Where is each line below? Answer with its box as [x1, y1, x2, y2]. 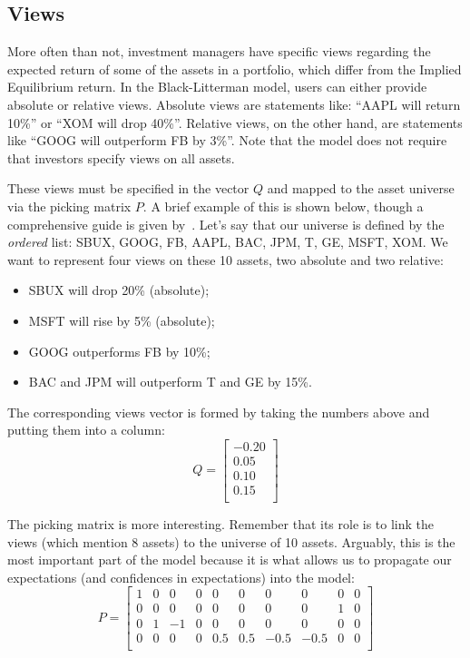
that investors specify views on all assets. [7, 148, 235, 167]
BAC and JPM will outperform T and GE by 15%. [28, 372, 312, 391]
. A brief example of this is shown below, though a [142, 196, 424, 215]
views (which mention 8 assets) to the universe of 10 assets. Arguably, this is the [7, 532, 455, 551]
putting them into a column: [7, 420, 165, 439]
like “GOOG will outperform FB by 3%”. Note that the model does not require [7, 131, 447, 150]
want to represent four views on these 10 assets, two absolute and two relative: [7, 250, 444, 269]
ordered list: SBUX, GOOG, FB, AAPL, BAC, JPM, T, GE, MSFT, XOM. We [7, 232, 448, 251]
